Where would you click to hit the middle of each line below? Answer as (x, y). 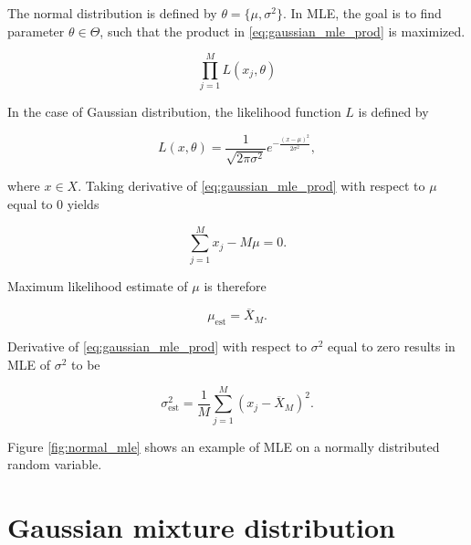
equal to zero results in (392, 346)
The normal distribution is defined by (112, 13)
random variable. (55, 464)
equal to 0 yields (53, 203)
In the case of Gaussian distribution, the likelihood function (174, 112)
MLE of (29, 364)
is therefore (235, 285)
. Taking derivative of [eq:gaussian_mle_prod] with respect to (251, 186)
